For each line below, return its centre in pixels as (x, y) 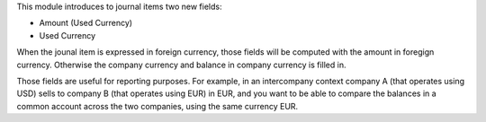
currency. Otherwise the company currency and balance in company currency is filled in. (181, 65)
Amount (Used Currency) (86, 23)
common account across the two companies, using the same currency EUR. (157, 106)
